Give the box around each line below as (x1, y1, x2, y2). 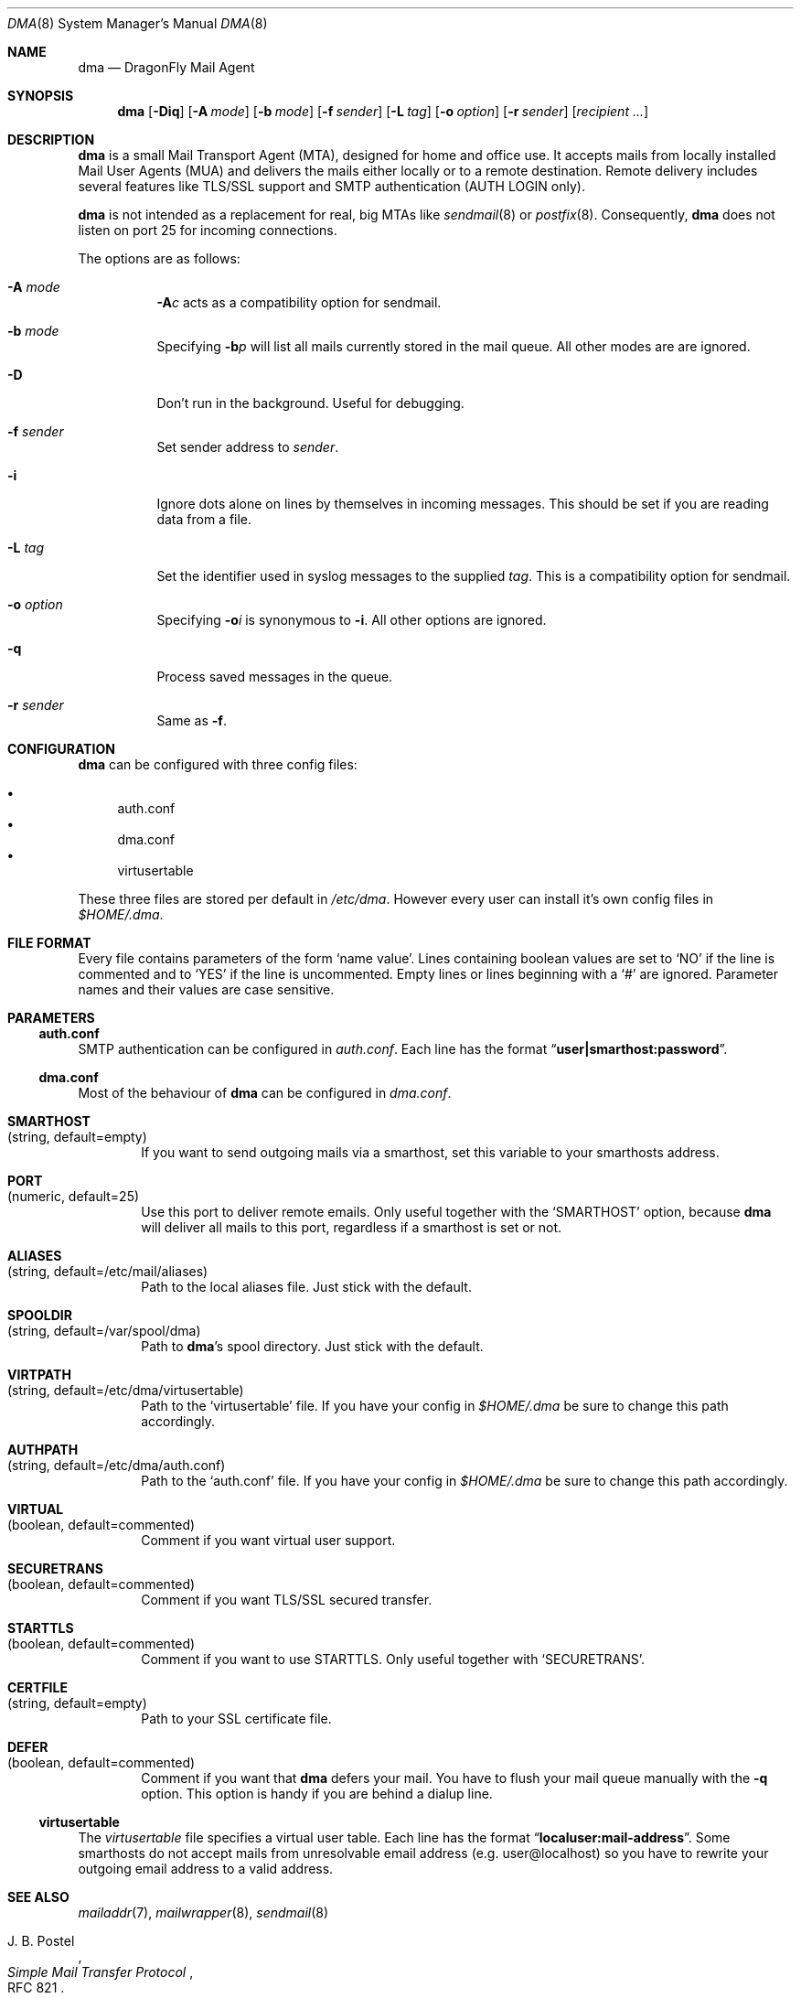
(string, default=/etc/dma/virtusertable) (7, 1382, 244, 1398)
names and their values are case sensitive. (78, 982, 335, 997)
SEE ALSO (7, 1889, 69, 1905)
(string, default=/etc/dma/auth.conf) (7, 1457, 226, 1473)
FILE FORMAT (7, 935, 91, 951)
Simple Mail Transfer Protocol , (7, 1964, 194, 1980)
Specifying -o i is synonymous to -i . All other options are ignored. (156, 612, 547, 628)
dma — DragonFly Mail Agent (78, 59, 255, 75)
